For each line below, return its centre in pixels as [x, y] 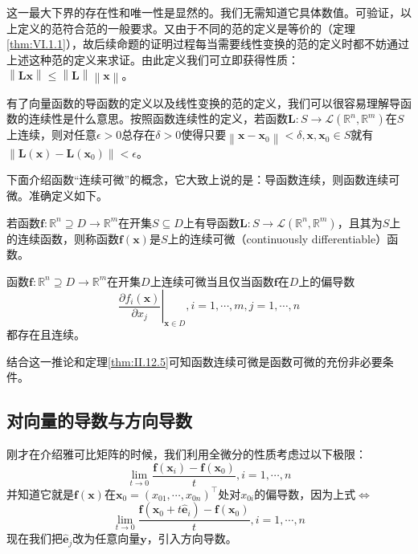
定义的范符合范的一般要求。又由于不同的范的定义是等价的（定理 [186, 28]
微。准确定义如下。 [57, 195]
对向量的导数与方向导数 [99, 420]
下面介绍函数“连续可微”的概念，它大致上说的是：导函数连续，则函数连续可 [203, 179]
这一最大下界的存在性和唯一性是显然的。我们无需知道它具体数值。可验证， [203, 12]
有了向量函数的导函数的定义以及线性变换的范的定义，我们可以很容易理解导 [203, 102]
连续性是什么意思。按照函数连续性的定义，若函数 [158, 118]
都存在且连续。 [46, 334]
